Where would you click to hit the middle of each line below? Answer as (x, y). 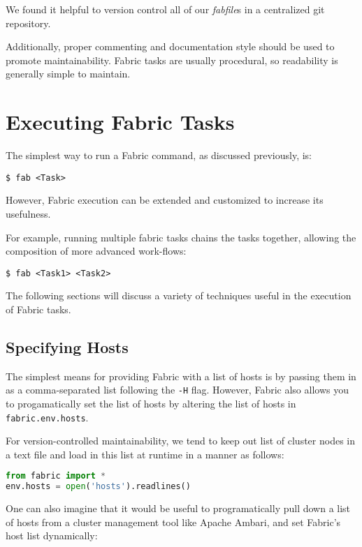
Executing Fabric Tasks (120, 122)
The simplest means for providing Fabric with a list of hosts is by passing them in (181, 376)
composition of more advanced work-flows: (96, 251)
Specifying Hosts (67, 346)
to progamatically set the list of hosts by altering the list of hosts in (151, 404)
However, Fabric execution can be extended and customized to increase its (165, 200)
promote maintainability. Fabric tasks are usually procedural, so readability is (172, 60)
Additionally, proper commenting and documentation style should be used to (170, 46)
